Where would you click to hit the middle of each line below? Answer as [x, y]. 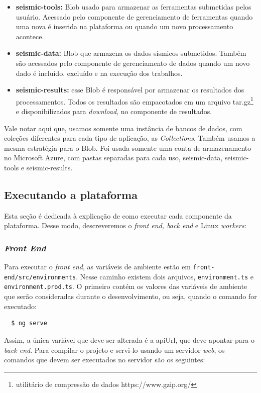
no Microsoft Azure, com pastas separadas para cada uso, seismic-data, [113, 158]
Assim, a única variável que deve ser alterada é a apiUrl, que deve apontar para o [129, 339]
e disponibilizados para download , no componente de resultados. [114, 111]
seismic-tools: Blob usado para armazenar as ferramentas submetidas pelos [134, 7]
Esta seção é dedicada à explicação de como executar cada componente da [118, 215]
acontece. [30, 36]
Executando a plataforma [71, 194]
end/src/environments [40, 277]
